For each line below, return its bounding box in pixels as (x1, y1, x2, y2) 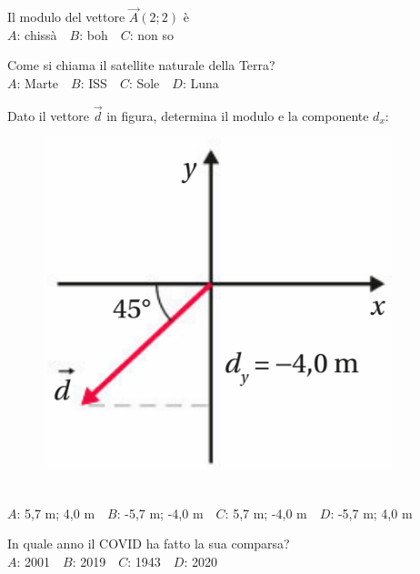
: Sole (128, 74, 160, 92)
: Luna (182, 74, 219, 92)
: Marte (16, 74, 59, 92)
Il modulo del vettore (7, 7, 125, 26)
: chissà (16, 25, 57, 44)
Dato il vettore (7, 106, 90, 125)
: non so (129, 25, 175, 44)
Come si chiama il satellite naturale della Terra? (7, 55, 275, 75)
